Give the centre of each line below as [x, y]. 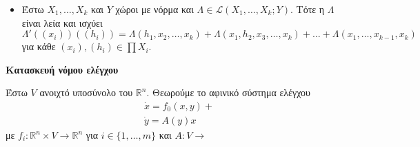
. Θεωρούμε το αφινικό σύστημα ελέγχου [228, 92]
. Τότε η [308, 9]
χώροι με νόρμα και [154, 9]
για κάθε [39, 46]
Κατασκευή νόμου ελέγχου [62, 69]
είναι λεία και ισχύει [62, 22]
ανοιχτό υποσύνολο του [86, 92]
